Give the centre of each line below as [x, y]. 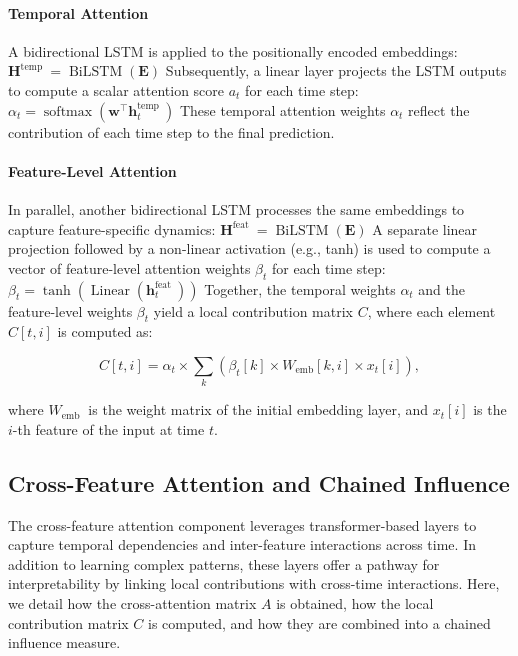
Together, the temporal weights [300, 288]
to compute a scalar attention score [116, 89]
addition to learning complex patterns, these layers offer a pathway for [224, 563]
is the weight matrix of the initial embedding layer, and [258, 409]
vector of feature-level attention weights [129, 267]
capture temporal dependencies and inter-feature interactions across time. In [242, 544]
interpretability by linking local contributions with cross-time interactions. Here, [254, 583]
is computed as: [105, 331]
